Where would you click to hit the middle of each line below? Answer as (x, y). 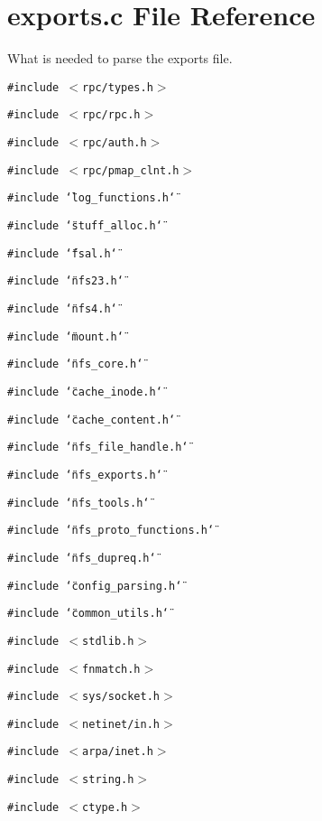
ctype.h (105, 807)
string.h (108, 780)
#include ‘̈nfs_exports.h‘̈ (85, 475)
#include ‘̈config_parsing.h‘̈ (95, 586)
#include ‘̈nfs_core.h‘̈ (75, 364)
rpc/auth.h (115, 143)
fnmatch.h (111, 669)
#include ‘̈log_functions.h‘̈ (92, 198)
